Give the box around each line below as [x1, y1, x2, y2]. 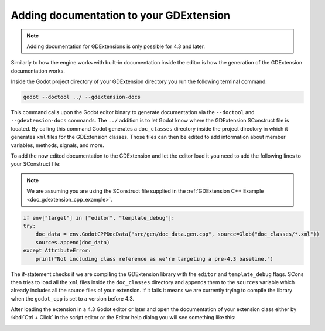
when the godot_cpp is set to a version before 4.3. [11, 295, 135, 302]
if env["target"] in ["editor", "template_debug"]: [23, 214, 175, 221]
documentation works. [11, 67, 66, 74]
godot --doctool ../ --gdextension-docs [23, 94, 141, 101]
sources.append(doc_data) [35, 239, 110, 245]
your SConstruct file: [11, 161, 61, 168]
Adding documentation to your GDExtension [11, 9, 231, 22]
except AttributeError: [23, 247, 92, 254]
